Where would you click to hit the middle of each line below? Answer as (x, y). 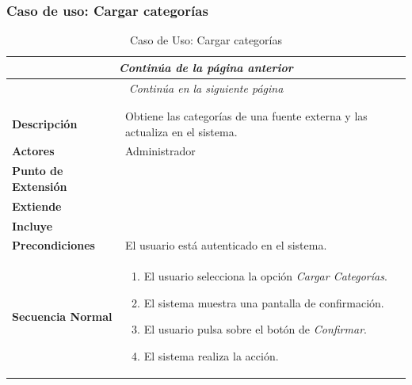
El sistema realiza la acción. (211, 356)
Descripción (45, 123)
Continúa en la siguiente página (206, 88)
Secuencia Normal (62, 316)
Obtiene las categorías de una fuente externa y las (246, 116)
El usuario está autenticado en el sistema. (226, 245)
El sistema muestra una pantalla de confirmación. (264, 302)
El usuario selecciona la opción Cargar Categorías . (265, 276)
